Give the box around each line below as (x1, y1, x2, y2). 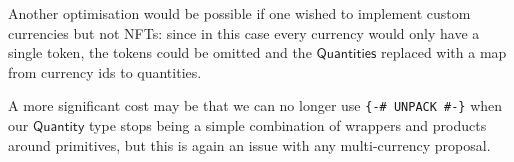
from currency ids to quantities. (8, 61, 202, 82)
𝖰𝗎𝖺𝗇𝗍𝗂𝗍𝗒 (32, 120, 85, 135)
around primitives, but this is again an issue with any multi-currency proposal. (8, 134, 491, 155)
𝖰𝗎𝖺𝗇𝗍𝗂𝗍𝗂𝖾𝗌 (316, 47, 377, 62)
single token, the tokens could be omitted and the (8, 42, 312, 63)
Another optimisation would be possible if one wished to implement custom (8, 3, 471, 23)
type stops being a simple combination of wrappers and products (89, 115, 487, 136)
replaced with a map (381, 42, 507, 63)
